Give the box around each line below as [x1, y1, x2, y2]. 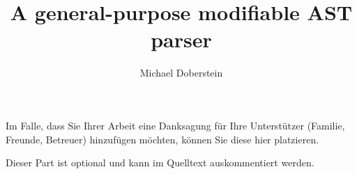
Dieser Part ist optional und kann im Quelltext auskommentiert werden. [6, 155, 314, 170]
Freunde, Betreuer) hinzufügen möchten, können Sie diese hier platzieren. [6, 132, 319, 146]
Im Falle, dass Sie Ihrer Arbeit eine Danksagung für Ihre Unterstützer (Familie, [6, 118, 345, 132]
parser [151, 25, 212, 54]
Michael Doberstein [139, 65, 223, 80]
